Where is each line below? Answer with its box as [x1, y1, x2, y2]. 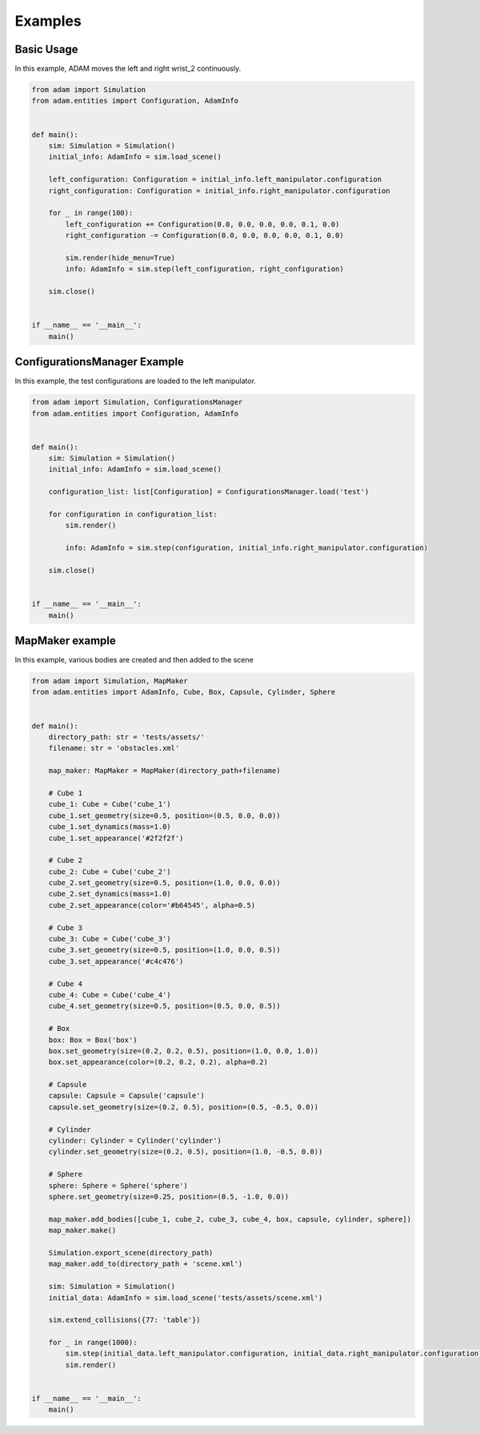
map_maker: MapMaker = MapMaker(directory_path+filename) [48, 766, 281, 775]
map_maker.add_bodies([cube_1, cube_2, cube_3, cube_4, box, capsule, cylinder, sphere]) [48, 1214, 412, 1223]
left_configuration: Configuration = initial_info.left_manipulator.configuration [48, 175, 382, 184]
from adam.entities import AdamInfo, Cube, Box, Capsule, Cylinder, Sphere [31, 687, 336, 697]
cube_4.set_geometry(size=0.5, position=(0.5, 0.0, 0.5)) [48, 1001, 281, 1011]
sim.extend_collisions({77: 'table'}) [48, 1315, 201, 1325]
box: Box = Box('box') [48, 1035, 138, 1045]
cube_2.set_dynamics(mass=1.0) [48, 889, 171, 899]
